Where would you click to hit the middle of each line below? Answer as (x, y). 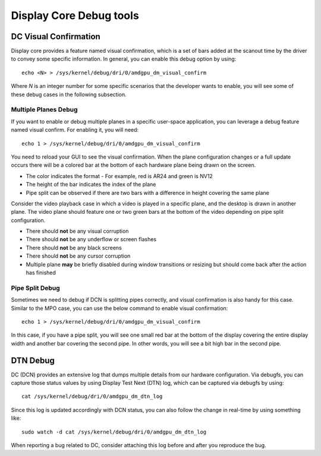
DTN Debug (33, 360)
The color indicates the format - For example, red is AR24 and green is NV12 (119, 176)
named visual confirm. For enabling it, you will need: (75, 130)
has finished (41, 273)
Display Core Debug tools (75, 15)
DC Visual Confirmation (56, 37)
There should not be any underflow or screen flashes (91, 239)
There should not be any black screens (74, 248)
